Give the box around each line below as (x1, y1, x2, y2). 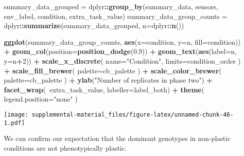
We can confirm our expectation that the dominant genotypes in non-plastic (4, 133, 231, 143)
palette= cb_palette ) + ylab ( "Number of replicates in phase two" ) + (4, 75, 213, 85)
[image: (4, 111, 29, 118)
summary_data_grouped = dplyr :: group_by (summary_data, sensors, (4, 1, 218, 11)
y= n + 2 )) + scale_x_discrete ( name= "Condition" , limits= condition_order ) (4, 55, 241, 66)
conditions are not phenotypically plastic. (4, 142, 127, 153)
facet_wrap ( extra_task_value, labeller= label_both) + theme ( (4, 84, 205, 94)
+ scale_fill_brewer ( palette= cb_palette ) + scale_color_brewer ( (4, 65, 222, 75)
